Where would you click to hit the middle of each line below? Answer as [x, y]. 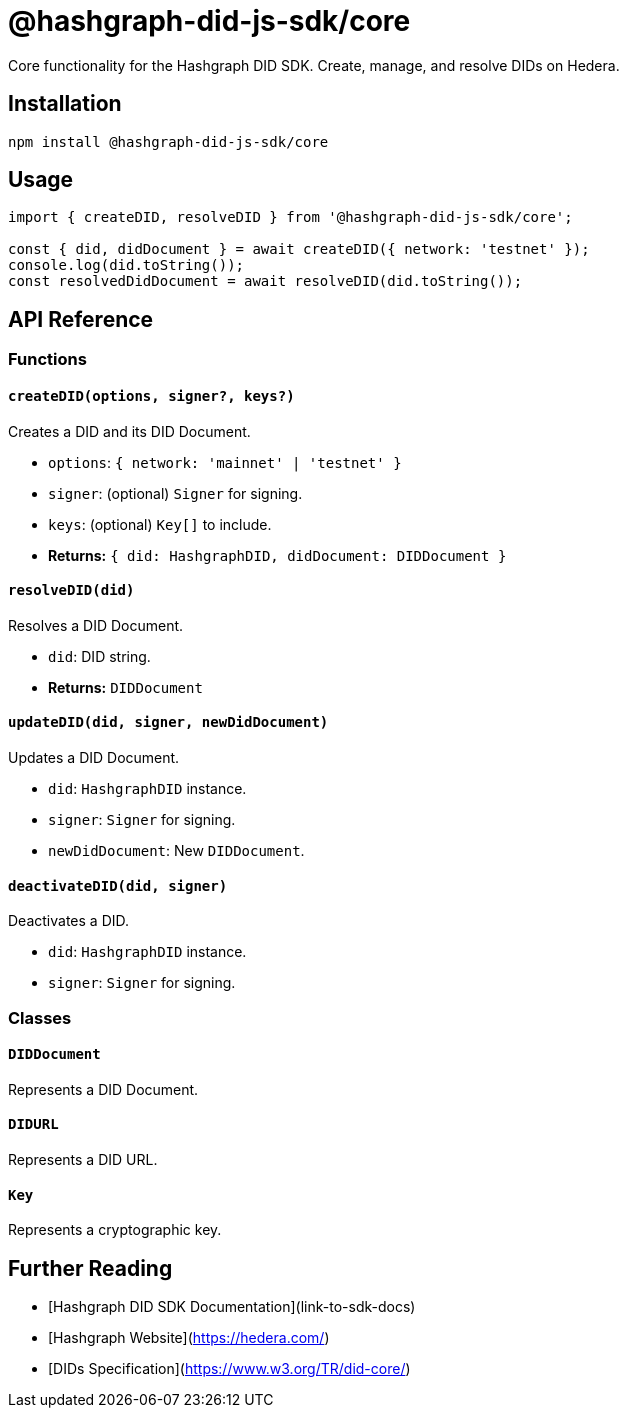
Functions [47, 359]
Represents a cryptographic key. [115, 1230]
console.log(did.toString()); [126, 265]
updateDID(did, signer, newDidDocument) [168, 722]
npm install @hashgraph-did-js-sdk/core [168, 141]
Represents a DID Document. [103, 1089]
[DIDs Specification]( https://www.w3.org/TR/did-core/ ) [229, 1369]
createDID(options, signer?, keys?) [151, 395]
